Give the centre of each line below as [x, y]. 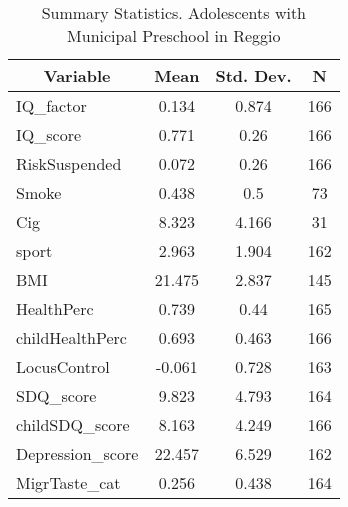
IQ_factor [51, 105]
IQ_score [49, 134]
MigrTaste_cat [68, 482]
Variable [77, 75]
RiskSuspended [69, 163]
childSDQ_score [73, 424]
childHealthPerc [71, 337]
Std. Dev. [253, 75]
